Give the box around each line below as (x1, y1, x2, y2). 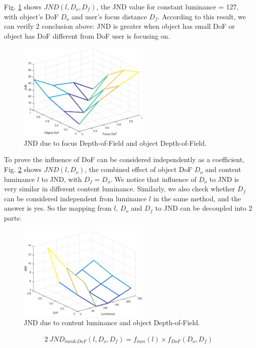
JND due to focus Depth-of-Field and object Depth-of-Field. (24, 137, 207, 148)
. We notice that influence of (110, 174, 197, 184)
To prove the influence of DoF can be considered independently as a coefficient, (4, 154, 245, 165)
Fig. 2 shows (4, 164, 42, 174)
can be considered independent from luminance (4, 193, 147, 203)
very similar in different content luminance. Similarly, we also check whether (4, 183, 235, 194)
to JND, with (41, 174, 82, 184)
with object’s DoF (4, 11, 59, 21)
